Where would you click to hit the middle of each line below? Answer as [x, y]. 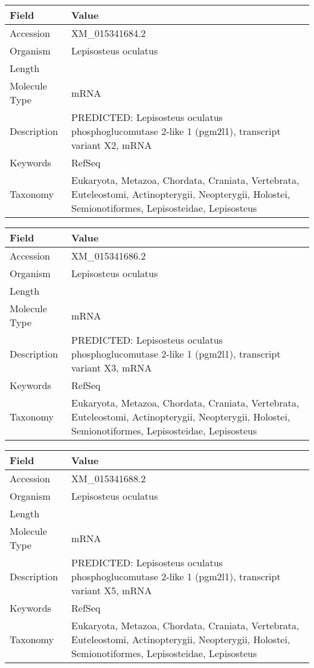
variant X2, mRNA [112, 145]
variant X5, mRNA [112, 590]
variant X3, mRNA [112, 368]
